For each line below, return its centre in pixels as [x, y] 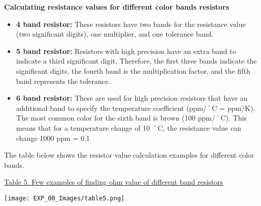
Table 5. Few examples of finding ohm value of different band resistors [114, 182]
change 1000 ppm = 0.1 [53, 138]
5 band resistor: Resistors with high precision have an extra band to [126, 51]
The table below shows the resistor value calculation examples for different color [129, 155]
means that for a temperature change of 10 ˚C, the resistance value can [129, 127]
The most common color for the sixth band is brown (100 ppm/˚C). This [132, 118]
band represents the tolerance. [63, 81]
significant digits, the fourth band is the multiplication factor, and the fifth [133, 70]
